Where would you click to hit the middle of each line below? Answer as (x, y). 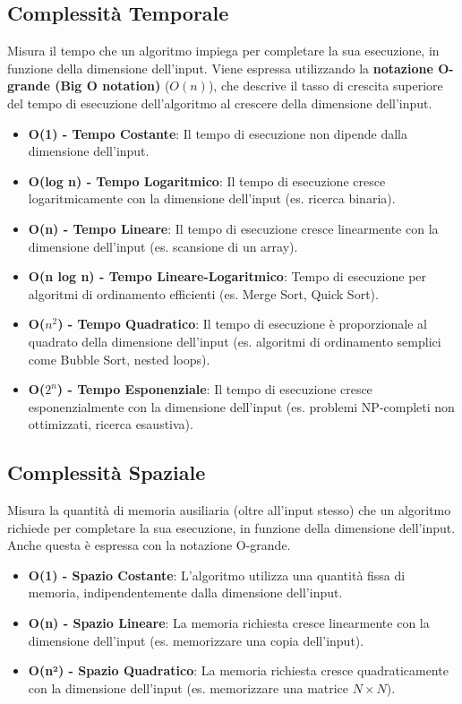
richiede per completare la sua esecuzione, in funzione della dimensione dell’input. (231, 527)
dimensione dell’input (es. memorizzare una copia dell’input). (196, 640)
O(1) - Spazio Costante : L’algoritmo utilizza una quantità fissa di (217, 575)
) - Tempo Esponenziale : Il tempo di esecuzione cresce (214, 389)
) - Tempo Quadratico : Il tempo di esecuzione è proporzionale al (242, 324)
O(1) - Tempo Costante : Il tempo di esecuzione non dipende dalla (218, 133)
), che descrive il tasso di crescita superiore (325, 86)
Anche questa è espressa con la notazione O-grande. (149, 545)
